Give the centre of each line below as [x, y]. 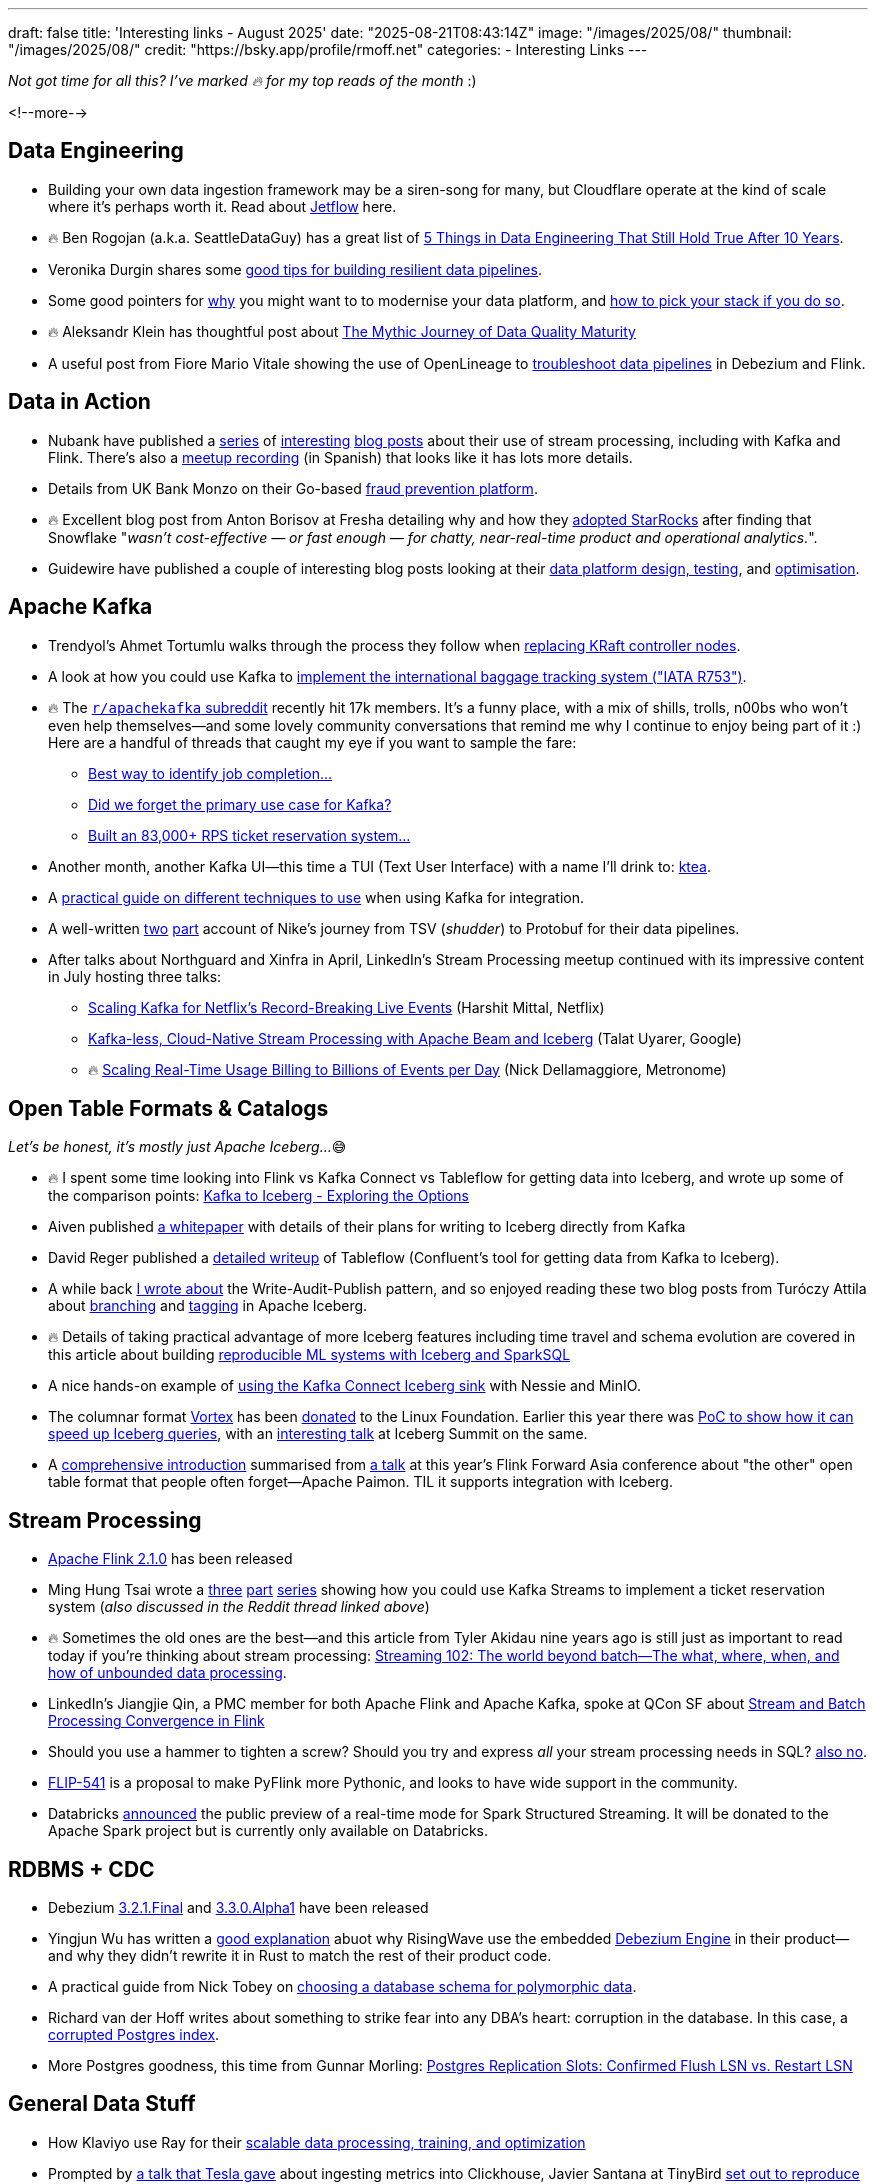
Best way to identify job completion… [210, 773]
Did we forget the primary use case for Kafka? [240, 804]
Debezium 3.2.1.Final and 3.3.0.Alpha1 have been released [238, 1908]
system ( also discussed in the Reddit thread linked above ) [239, 1607]
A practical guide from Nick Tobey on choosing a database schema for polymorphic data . [342, 1987]
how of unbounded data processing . [167, 1673]
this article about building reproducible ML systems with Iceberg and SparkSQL [309, 1355]
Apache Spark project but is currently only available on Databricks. [268, 1831]
